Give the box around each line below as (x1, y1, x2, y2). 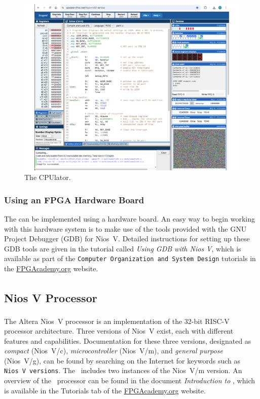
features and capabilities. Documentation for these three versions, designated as (4, 335, 251, 346)
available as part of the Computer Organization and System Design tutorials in (4, 253, 256, 264)
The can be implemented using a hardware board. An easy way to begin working (4, 213, 255, 224)
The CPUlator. (24, 172, 71, 183)
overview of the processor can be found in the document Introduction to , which (4, 375, 255, 386)
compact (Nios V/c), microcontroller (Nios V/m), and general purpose (4, 345, 223, 356)
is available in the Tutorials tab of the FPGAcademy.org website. (4, 385, 206, 395)
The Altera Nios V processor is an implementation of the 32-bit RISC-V (4, 315, 230, 326)
